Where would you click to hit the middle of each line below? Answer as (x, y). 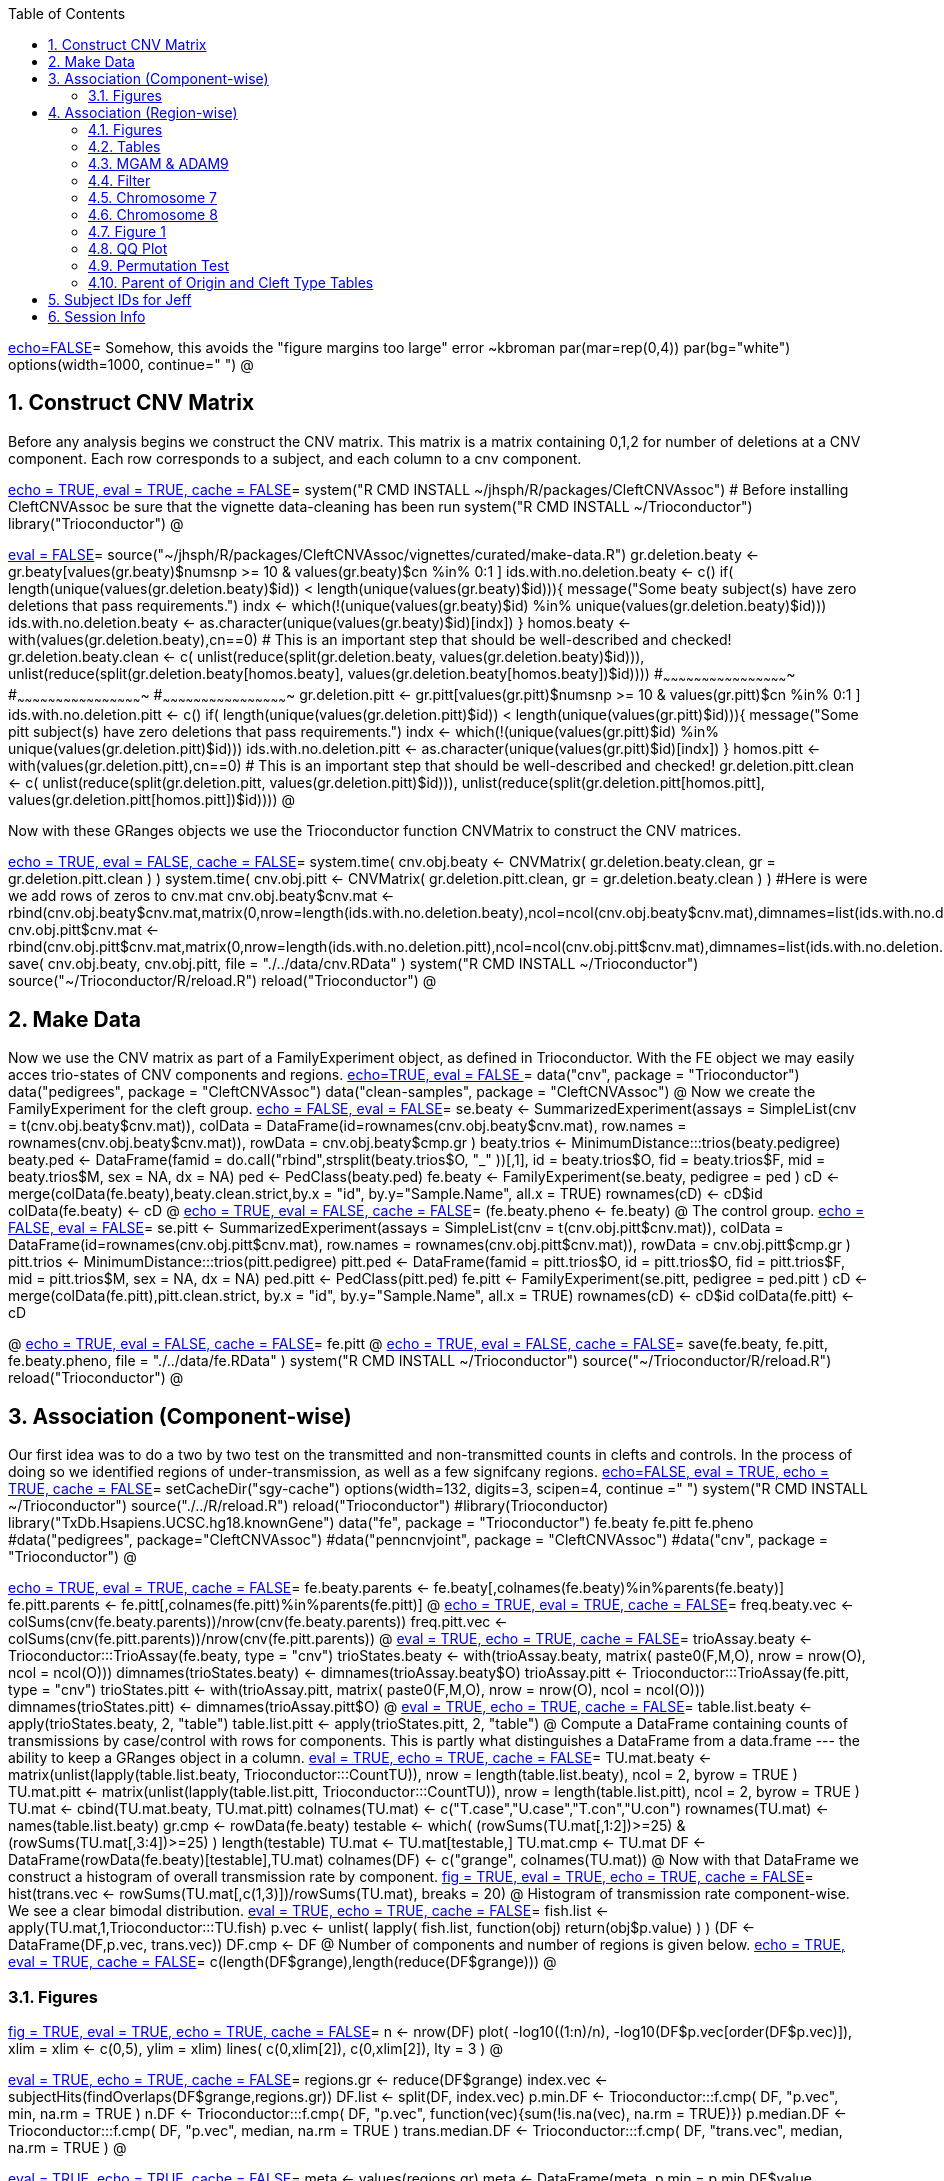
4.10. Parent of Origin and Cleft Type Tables (231, 282)
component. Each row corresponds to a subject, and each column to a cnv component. (295, 458)
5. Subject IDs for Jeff (120, 299)
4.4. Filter (119, 180)
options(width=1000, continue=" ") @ (131, 364)
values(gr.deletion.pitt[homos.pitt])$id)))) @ (151, 800)
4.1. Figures (125, 129)
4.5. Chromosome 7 (152, 197)
